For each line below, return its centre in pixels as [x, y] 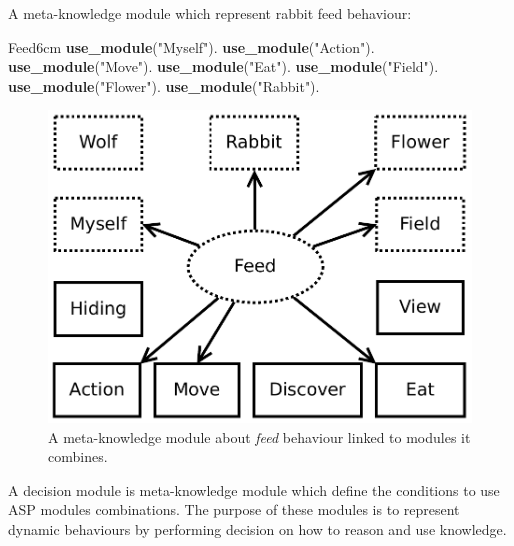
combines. [78, 456]
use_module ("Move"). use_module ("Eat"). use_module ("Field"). [223, 66]
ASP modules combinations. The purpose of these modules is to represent [234, 509]
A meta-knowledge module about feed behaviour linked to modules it [259, 436]
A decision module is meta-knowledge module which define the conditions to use [254, 489]
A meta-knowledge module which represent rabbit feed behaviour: [210, 13]
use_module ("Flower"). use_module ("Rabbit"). [164, 85]
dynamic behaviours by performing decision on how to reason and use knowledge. [257, 529]
